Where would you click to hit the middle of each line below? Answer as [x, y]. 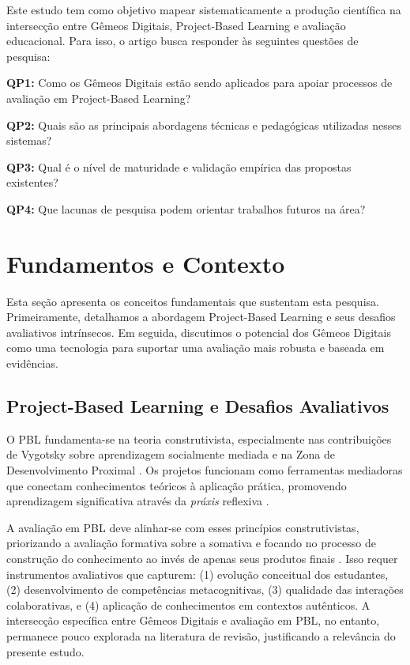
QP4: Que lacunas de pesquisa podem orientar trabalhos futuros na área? [186, 208]
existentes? [32, 182]
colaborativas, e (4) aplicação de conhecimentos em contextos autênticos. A [188, 605]
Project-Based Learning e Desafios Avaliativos [198, 406]
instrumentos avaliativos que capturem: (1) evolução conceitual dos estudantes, [197, 574]
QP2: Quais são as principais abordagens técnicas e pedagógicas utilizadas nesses [204, 125]
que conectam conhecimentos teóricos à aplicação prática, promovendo [177, 485]
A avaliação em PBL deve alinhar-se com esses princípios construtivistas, [183, 527]
